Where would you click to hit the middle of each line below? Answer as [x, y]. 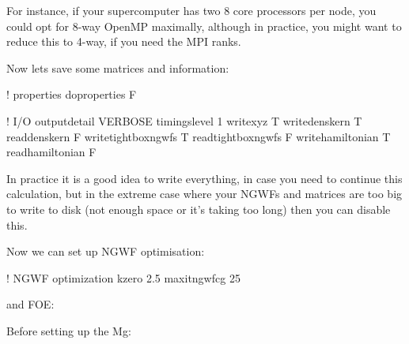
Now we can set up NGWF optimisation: [106, 251]
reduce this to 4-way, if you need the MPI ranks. [124, 41]
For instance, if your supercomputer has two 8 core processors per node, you [191, 10]
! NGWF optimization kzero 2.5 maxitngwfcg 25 [123, 277]
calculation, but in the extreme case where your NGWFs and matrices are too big [204, 194]
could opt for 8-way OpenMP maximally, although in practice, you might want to [204, 26]
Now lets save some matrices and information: [118, 67]
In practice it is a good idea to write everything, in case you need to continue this [204, 178]
